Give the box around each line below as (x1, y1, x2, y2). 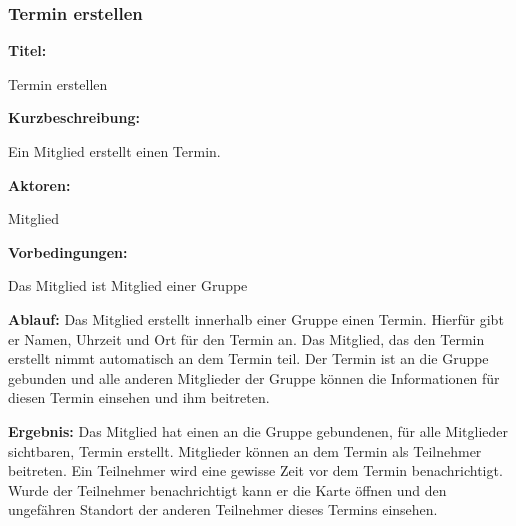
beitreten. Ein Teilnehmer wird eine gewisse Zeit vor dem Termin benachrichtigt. (8, 460, 503, 481)
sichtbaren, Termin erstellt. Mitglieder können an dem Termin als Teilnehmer (8, 440, 482, 461)
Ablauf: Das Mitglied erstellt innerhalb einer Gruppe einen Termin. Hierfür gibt (8, 308, 504, 329)
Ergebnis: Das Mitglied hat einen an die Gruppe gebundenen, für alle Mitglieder (8, 420, 508, 441)
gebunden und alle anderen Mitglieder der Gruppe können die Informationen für (8, 367, 500, 388)
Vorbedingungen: (8, 241, 128, 262)
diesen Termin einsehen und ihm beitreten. (8, 387, 270, 408)
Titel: (8, 40, 47, 61)
